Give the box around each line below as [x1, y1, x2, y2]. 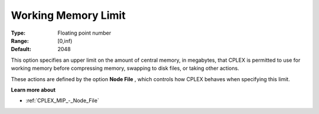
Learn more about [11, 86, 56, 93]
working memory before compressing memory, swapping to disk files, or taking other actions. [11, 65, 239, 72]
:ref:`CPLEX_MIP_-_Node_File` [25, 97, 100, 104]
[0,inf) [57, 37, 73, 44]
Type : [11, 29, 26, 36]
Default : [11, 46, 32, 53]
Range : [11, 37, 29, 44]
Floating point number [57, 29, 112, 36]
